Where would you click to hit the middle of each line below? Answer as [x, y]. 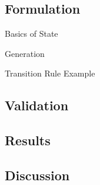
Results [28, 140]
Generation [25, 53]
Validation [37, 105]
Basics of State [31, 34]
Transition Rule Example [50, 73]
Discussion [37, 175]
